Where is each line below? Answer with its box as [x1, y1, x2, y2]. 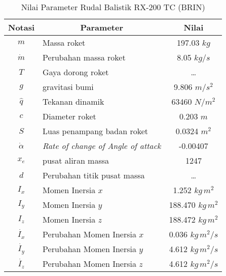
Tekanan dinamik [43, 96, 104, 107]
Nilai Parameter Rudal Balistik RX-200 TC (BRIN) [21, 1, 205, 13]
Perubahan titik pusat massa [43, 169, 145, 181]
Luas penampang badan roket [43, 125, 148, 137]
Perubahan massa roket [43, 51, 126, 63]
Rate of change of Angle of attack [43, 140, 161, 151]
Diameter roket [43, 110, 96, 122]
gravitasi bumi [43, 81, 94, 93]
